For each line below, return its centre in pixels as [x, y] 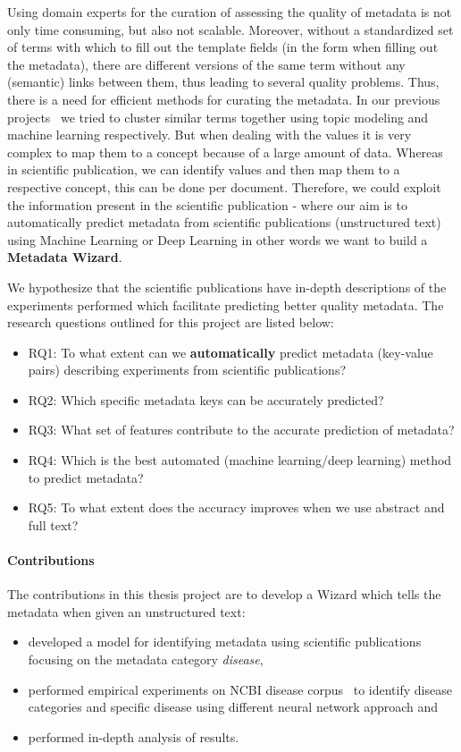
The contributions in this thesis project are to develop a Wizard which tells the [224, 594]
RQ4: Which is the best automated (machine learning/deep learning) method [240, 460]
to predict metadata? [86, 477]
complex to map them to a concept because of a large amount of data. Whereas [225, 152]
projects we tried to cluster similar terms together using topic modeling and [218, 117]
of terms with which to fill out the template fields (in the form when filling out [223, 47]
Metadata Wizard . [65, 257]
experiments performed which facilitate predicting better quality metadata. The [226, 304]
